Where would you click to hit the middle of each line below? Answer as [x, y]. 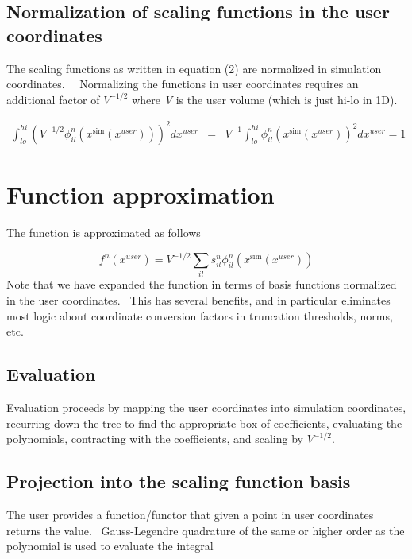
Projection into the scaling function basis [179, 481]
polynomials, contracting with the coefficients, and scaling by [155, 439]
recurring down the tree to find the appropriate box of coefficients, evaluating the [204, 423]
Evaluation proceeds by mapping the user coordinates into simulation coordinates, [206, 408]
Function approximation [141, 194]
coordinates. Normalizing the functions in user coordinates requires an [183, 84]
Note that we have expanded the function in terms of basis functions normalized [202, 284]
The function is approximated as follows [104, 233]
